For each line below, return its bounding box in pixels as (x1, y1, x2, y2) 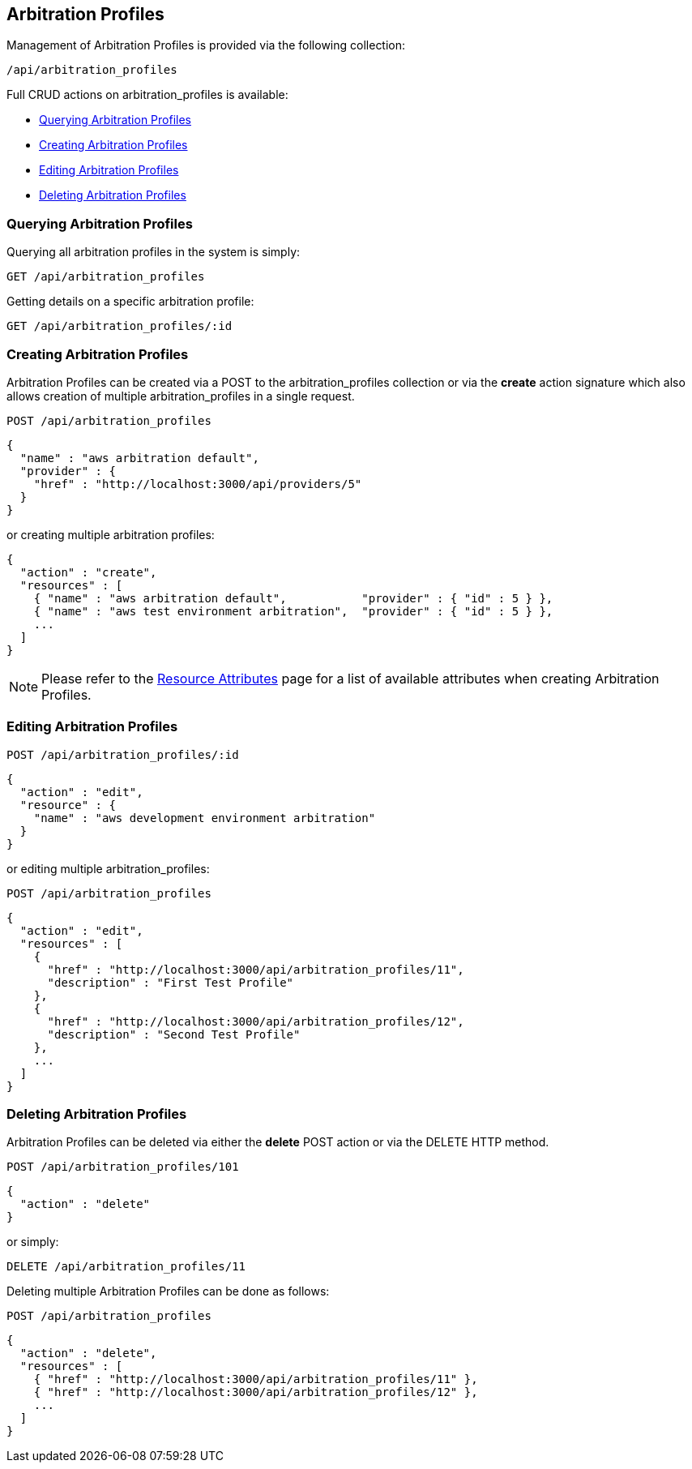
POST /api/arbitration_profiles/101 (6, 1160, 239, 1174)
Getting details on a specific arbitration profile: (6, 294, 254, 309)
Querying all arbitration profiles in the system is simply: (6, 245, 301, 259)
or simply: (6, 1235, 59, 1249)
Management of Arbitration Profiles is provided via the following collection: (6, 38, 406, 53)
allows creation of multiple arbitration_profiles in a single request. (6, 388, 355, 403)
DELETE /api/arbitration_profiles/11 (6, 1260, 246, 1274)
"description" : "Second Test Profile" (47, 1027, 301, 1041)
